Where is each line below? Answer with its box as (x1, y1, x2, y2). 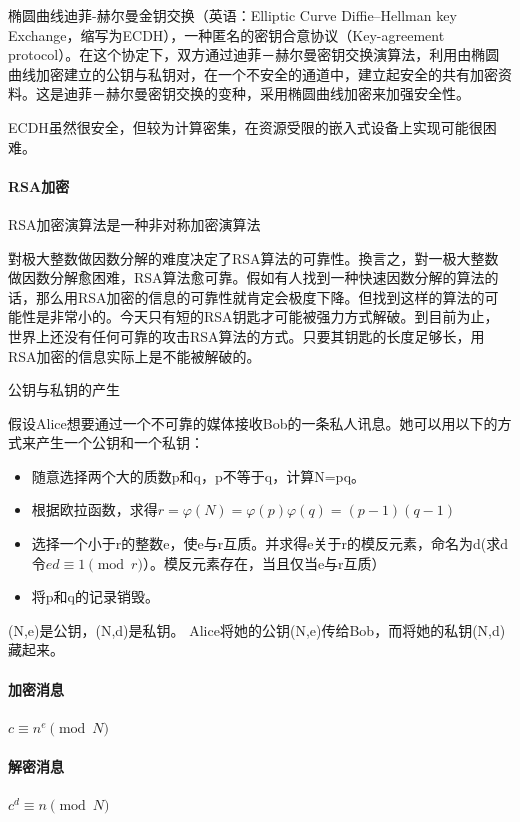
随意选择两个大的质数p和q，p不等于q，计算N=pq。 (31, 465, 366, 486)
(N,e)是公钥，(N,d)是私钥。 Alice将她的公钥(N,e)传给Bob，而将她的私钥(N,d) (8, 619, 506, 640)
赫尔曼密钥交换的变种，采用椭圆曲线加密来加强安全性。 (105, 83, 470, 104)
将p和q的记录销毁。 (31, 586, 159, 607)
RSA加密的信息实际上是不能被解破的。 (8, 345, 261, 366)
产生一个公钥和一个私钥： (35, 432, 204, 453)
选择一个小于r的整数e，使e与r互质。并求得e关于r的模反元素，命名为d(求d (31, 533, 508, 554)
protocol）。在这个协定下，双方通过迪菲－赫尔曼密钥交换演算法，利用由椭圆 (8, 44, 500, 65)
